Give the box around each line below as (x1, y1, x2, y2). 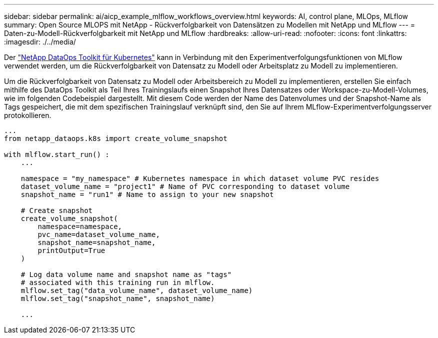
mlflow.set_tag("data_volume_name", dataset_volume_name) (20, 286, 253, 294)
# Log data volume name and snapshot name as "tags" (20, 270, 232, 278)
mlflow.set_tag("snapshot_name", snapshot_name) (20, 294, 215, 302)
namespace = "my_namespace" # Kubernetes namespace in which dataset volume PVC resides (20, 174, 379, 182)
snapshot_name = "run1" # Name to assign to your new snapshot (20, 190, 274, 198)
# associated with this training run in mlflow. (20, 278, 215, 286)
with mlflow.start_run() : (4, 150, 109, 158)
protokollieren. (4, 111, 51, 119)
